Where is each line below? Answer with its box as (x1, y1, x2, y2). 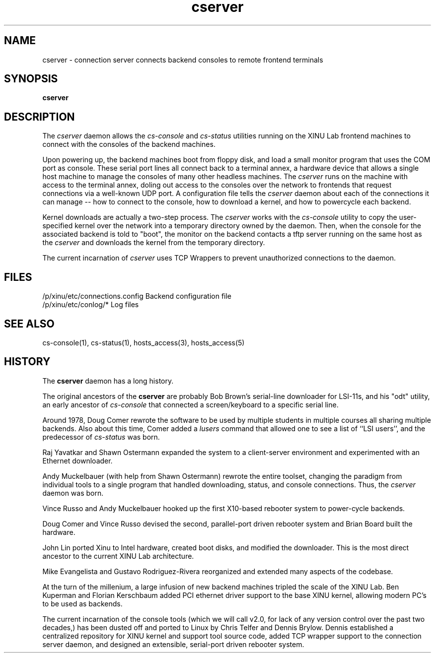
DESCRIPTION (4, 110, 75, 123)
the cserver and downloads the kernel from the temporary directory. (42, 238, 265, 247)
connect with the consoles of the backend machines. (42, 140, 216, 149)
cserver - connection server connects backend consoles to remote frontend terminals (42, 55, 323, 64)
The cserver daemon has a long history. (42, 376, 174, 385)
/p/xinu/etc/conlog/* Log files (42, 300, 139, 309)
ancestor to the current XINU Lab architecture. (42, 551, 194, 560)
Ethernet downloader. (42, 456, 113, 465)
